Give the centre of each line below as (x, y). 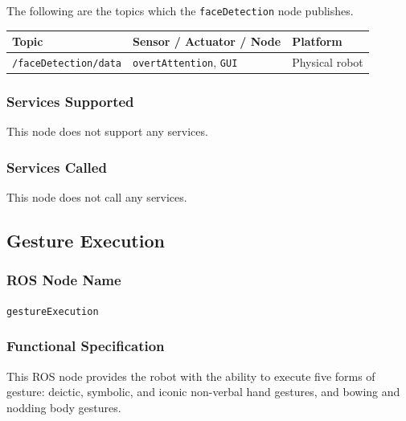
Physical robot (328, 62)
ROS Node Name (64, 280)
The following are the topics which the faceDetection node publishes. (180, 10)
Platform (317, 41)
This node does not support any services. (107, 131)
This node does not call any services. (97, 197)
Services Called (57, 167)
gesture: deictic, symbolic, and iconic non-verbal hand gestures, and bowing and (203, 392)
